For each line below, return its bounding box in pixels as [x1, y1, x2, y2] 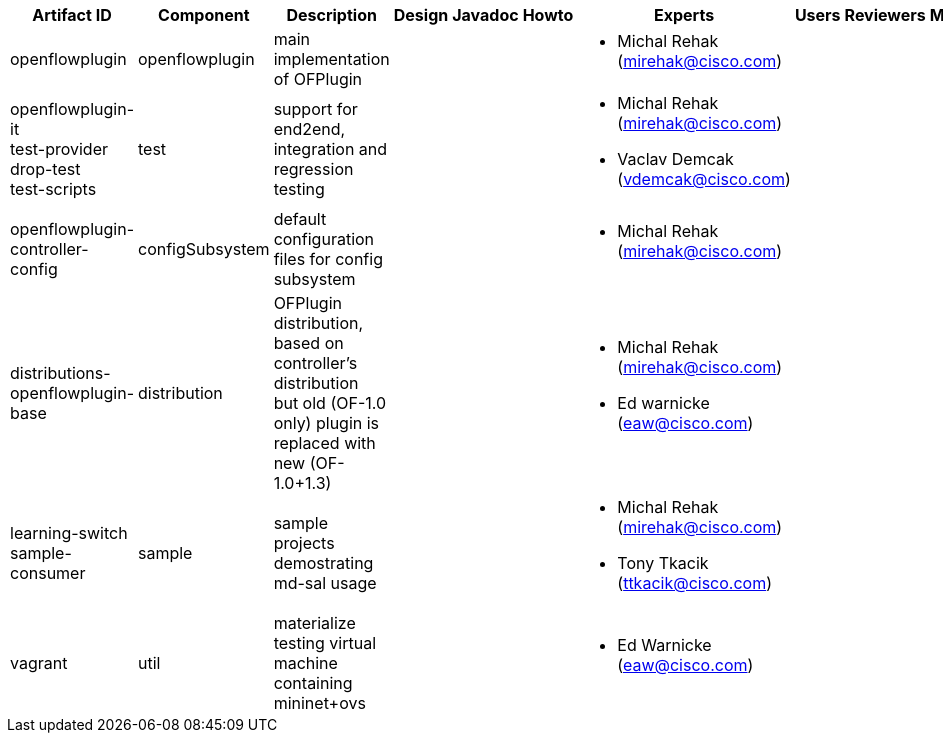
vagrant [10, 653, 68, 673]
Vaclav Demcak [617, 149, 734, 169]
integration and [273, 139, 388, 159]
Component [158, 5, 250, 25]
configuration [273, 229, 375, 249]
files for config [273, 249, 383, 269]
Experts [654, 5, 715, 25]
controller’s [273, 353, 358, 373]
